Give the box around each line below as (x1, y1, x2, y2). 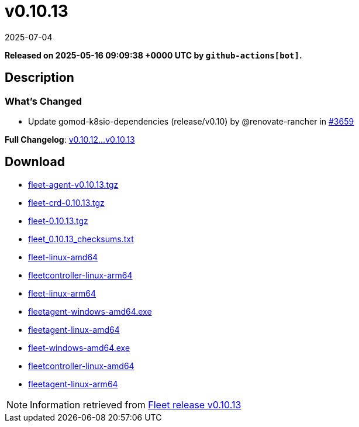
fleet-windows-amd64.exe (28, 342, 130, 353)
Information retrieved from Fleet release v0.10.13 (30, 398, 241, 411)
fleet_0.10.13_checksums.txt (28, 233, 134, 244)
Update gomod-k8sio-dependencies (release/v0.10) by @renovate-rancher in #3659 (28, 116, 354, 126)
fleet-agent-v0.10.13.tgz (28, 179, 119, 190)
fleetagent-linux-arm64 (28, 378, 118, 389)
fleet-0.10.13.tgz (28, 215, 88, 226)
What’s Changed (5, 95, 82, 107)
